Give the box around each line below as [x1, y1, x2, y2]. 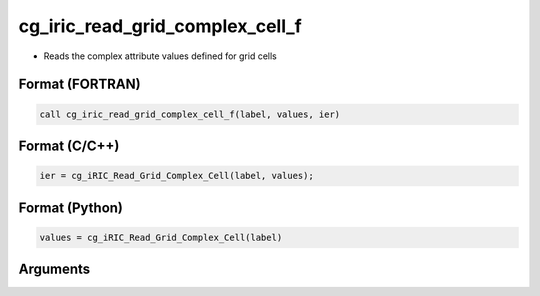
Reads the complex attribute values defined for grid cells [43, 50, 277, 62]
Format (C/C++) [18, 137, 120, 154]
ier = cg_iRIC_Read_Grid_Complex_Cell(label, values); [39, 170, 314, 182]
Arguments [18, 261, 91, 278]
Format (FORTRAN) [18, 76, 141, 93]
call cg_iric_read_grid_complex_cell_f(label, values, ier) [39, 108, 341, 120]
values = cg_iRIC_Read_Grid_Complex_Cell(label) [39, 231, 283, 243]
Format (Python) [18, 199, 124, 216]
